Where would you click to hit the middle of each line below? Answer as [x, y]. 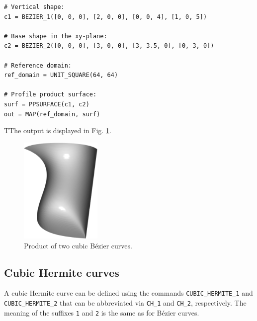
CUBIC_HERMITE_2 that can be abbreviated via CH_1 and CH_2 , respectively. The [125, 303]
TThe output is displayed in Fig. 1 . [58, 130]
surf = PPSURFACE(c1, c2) [47, 104]
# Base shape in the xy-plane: [56, 36]
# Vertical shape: [34, 7]
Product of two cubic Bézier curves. [78, 245]
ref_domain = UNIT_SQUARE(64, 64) [61, 75]
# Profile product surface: [50, 95]
